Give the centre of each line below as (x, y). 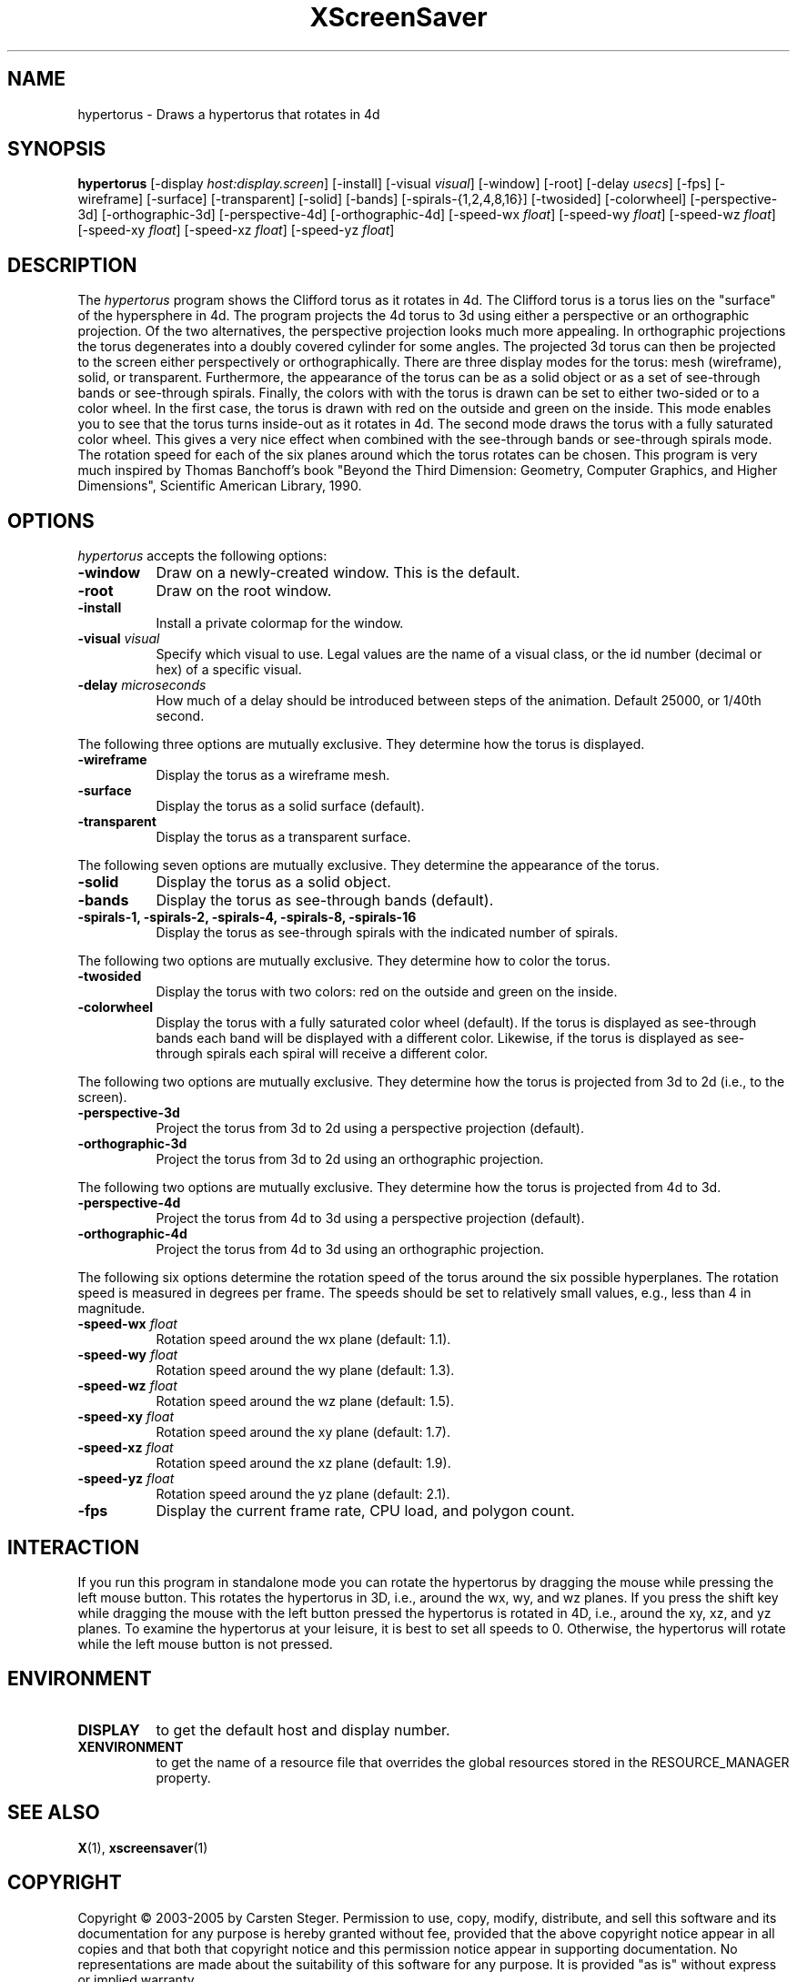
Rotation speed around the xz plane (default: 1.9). (303, 1463)
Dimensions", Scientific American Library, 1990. (220, 486)
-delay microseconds (142, 685)
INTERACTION (73, 1547)
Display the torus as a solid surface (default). (290, 806)
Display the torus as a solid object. (273, 882)
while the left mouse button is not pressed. (205, 1643)
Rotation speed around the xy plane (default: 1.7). (303, 1432)
